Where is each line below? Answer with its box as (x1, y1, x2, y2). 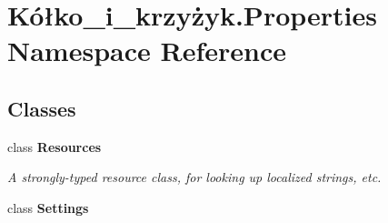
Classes (7, 94, 76, 122)
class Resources (7, 137, 102, 156)
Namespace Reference (7, 32, 286, 69)
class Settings (7, 198, 89, 217)
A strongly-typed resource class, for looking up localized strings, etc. (7, 167, 382, 187)
